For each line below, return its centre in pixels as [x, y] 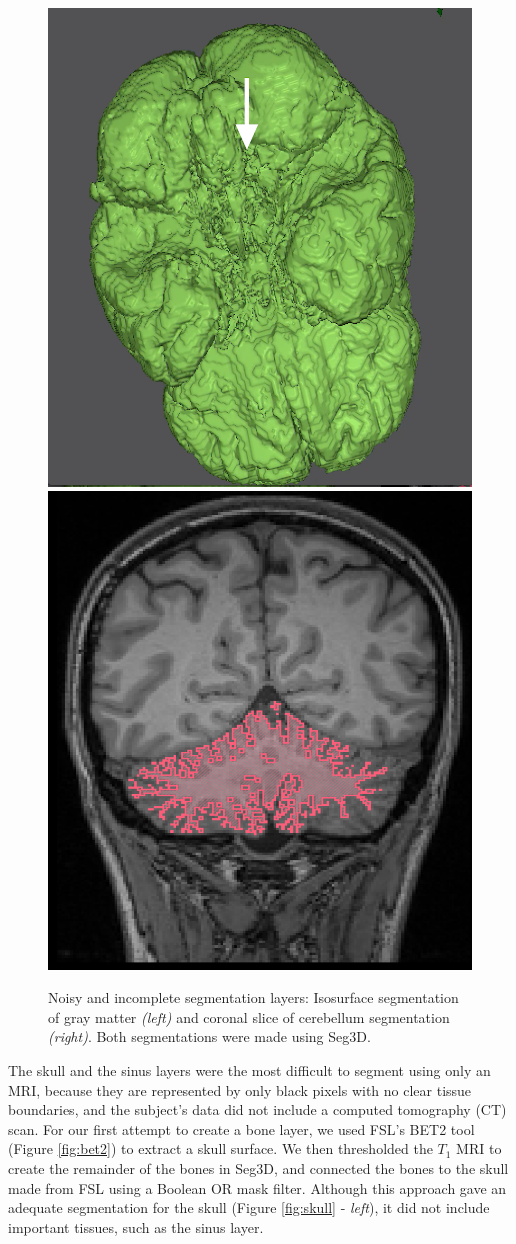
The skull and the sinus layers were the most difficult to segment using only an [249, 1069]
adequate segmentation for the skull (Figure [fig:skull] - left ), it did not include [249, 1207]
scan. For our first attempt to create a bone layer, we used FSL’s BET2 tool [241, 1128]
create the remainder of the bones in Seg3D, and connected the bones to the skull [258, 1167]
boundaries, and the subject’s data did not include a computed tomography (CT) [257, 1109]
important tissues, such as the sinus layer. [136, 1226]
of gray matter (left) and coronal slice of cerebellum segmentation [249, 1016]
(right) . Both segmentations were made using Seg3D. [209, 1036]
